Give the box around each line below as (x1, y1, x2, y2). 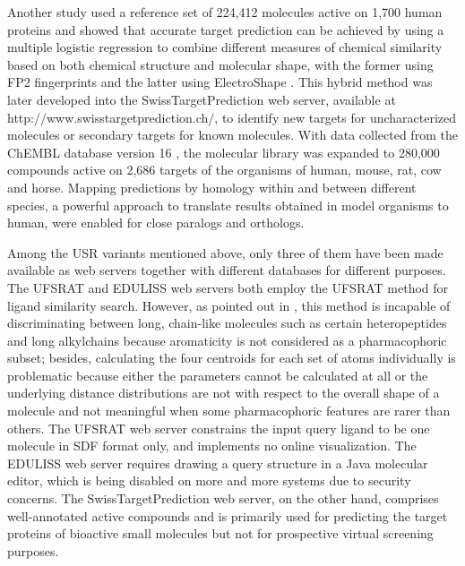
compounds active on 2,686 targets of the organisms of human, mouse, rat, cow (7, 160, 442, 179)
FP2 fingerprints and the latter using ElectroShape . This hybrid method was (7, 73, 433, 91)
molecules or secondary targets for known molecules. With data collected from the (7, 125, 458, 144)
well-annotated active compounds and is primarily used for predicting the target (7, 506, 448, 525)
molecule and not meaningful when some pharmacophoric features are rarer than (7, 401, 451, 420)
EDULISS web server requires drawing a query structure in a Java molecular (7, 453, 428, 472)
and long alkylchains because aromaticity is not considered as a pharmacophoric (7, 330, 447, 349)
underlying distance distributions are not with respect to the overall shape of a (7, 383, 440, 402)
